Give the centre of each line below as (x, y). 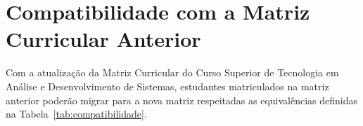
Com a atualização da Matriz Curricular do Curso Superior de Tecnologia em (172, 72)
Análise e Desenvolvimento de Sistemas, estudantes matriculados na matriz (167, 86)
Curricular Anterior (103, 39)
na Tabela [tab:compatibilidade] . (76, 114)
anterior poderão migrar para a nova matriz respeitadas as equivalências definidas (182, 100)
